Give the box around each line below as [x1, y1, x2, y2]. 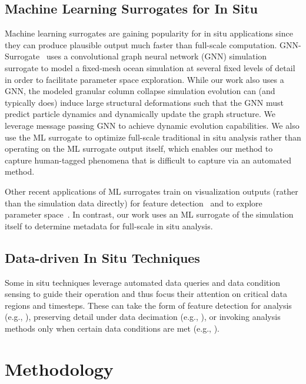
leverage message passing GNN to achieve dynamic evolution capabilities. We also [5, 119, 300, 131]
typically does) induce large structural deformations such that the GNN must [5, 96, 284, 108]
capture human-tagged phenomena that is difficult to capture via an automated [5, 153, 292, 166]
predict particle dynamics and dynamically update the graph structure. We [5, 108, 276, 120]
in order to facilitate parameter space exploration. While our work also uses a [5, 73, 284, 85]
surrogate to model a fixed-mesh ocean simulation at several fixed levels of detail [5, 61, 295, 74]
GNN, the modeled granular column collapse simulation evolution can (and [5, 85, 275, 97]
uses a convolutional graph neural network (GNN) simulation [46, 50, 267, 62]
